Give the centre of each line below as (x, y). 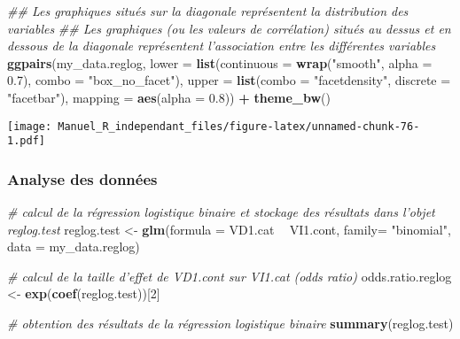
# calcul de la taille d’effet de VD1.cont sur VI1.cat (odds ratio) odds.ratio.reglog (230, 276)
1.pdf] (26, 141)
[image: (30, 126)
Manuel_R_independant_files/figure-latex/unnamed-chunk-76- (239, 126)
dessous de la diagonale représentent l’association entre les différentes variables (222, 46)
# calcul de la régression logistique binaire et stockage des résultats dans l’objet (221, 212)
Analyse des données (82, 178)
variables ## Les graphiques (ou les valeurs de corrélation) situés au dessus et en (229, 28)
